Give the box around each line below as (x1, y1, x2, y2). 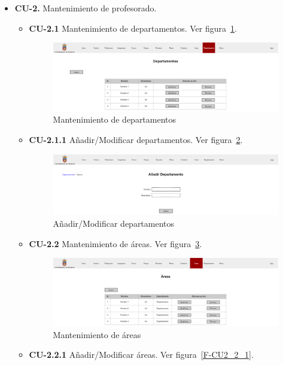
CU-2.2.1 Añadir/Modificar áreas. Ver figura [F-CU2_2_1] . (29, 348, 254, 361)
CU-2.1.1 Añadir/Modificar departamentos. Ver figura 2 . (29, 133, 243, 146)
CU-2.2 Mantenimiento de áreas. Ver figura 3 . (29, 237, 202, 250)
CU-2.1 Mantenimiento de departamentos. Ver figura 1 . (29, 22, 237, 34)
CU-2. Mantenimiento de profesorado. (14, 2, 157, 14)
